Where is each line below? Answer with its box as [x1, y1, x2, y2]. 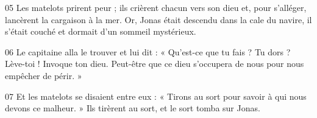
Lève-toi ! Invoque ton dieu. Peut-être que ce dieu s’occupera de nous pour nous [5, 57, 304, 70]
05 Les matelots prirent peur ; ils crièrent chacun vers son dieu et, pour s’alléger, [5, 1, 307, 13]
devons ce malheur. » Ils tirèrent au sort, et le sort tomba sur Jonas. [5, 102, 260, 114]
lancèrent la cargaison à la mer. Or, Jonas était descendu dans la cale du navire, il [5, 13, 312, 26]
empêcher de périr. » [5, 69, 82, 82]
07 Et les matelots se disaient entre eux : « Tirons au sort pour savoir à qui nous [5, 89, 307, 102]
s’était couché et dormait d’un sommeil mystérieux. [5, 25, 196, 38]
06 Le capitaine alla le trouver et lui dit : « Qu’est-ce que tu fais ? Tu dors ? [5, 45, 291, 58]
